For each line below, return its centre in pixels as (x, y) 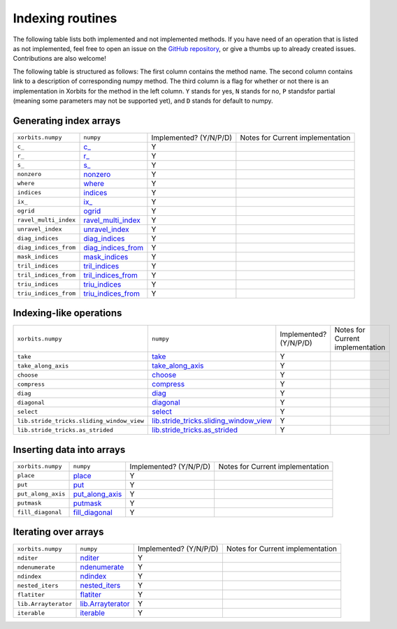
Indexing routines (65, 18)
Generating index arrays (67, 121)
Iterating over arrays (58, 532)
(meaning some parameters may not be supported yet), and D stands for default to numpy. (143, 101)
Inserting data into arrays (69, 450)
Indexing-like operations (67, 313)
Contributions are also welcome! (59, 59)
